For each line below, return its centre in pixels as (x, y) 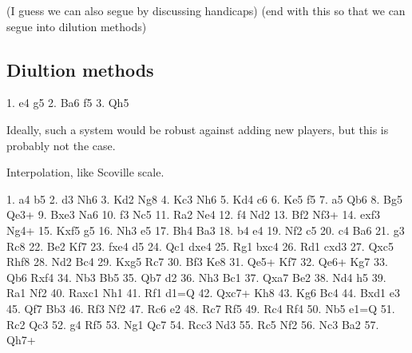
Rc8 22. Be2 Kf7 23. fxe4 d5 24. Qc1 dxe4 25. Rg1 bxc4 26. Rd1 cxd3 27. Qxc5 (200, 246)
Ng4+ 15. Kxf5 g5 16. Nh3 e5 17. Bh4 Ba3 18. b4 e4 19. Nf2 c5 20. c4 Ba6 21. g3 (206, 230)
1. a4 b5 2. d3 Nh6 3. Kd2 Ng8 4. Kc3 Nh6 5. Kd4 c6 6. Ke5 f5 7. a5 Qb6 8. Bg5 (204, 198)
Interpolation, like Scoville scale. (85, 172)
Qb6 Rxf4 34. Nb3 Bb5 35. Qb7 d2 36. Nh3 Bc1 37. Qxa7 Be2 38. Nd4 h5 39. (196, 277)
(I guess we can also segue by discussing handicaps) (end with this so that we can (206, 10)
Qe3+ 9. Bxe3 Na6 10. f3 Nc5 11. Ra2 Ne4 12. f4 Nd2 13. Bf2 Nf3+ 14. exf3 (193, 214)
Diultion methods (80, 69)
